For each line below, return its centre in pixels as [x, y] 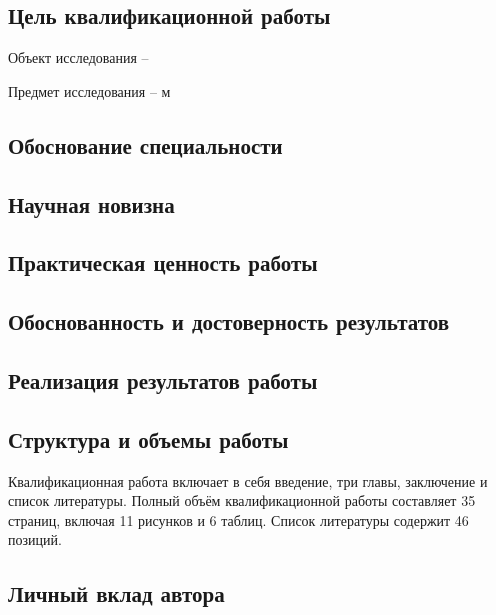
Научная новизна [91, 203]
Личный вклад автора [116, 593]
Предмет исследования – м [89, 90]
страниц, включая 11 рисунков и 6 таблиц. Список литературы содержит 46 [238, 519]
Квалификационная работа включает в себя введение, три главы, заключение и [248, 480]
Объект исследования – [78, 57]
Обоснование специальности [145, 144]
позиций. [35, 539]
